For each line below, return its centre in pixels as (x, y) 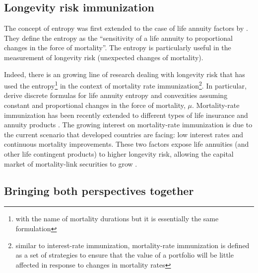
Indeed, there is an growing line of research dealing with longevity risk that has (125, 74)
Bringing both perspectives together (99, 190)
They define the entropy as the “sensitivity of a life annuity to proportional (118, 38)
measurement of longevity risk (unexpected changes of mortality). (104, 57)
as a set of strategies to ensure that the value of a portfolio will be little (125, 255)
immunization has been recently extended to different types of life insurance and (126, 115)
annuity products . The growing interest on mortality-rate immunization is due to (128, 125)
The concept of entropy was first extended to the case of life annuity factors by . (126, 28)
